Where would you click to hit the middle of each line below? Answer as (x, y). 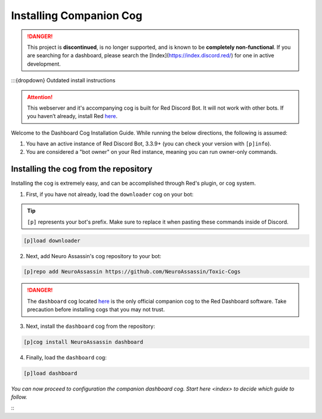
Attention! (40, 97)
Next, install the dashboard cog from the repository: (90, 326)
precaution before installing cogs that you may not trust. (96, 309)
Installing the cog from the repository (82, 169)
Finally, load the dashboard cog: (66, 357)
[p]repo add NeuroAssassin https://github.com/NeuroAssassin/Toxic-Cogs (132, 272)
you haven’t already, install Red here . (72, 116)
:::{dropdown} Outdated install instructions (63, 80)
